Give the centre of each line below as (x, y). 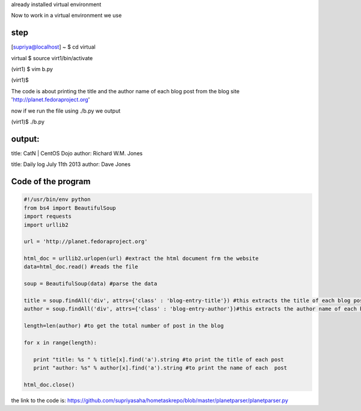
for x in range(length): (60, 342)
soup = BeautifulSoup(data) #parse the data (91, 284)
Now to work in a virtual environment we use (66, 16)
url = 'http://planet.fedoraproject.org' (86, 242)
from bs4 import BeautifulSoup (70, 208)
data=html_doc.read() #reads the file (81, 267)
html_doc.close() (49, 385)
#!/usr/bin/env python (57, 199)
